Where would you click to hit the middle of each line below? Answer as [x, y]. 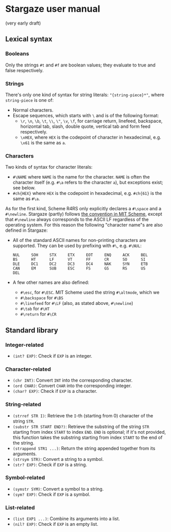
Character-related [28, 369]
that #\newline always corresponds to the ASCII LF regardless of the [77, 219]
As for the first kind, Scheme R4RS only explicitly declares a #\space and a [83, 209]
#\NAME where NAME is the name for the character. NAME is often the [81, 177]
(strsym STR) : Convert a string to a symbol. [58, 459]
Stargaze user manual [53, 9]
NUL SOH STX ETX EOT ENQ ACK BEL [80, 255]
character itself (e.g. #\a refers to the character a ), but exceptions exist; [88, 183]
